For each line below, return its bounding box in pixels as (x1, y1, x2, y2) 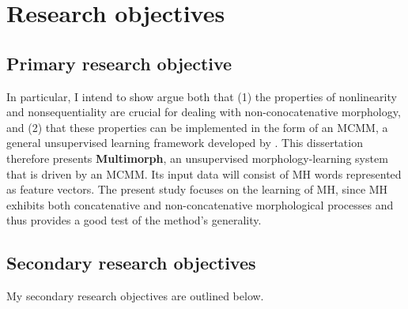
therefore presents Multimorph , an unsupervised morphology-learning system (6, 149, 388, 166)
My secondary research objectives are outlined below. (6, 288, 264, 304)
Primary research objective (6, 51, 232, 75)
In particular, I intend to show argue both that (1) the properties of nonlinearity (6, 88, 397, 104)
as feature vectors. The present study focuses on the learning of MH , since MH (6, 181, 388, 198)
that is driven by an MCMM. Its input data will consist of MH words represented (6, 165, 402, 182)
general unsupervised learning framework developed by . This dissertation (6, 134, 363, 151)
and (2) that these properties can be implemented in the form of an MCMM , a (6, 119, 388, 135)
